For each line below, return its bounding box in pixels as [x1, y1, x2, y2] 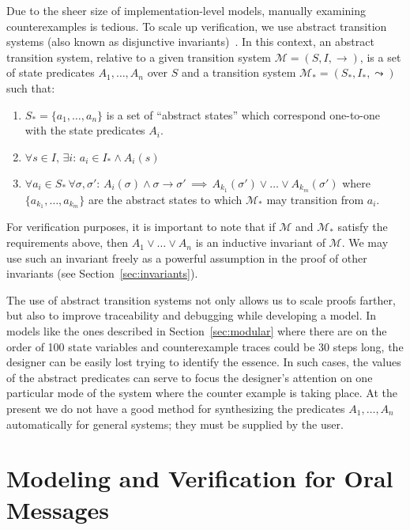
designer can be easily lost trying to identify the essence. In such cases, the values [6, 354, 401, 370]
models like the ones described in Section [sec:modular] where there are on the [6, 323, 387, 339]
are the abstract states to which [88, 191, 243, 207]
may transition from [266, 191, 364, 207]
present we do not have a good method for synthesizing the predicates [6, 400, 345, 416]
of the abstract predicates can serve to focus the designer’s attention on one [6, 369, 373, 385]
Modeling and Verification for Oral [6, 462, 393, 494]
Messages [6, 493, 109, 525]
